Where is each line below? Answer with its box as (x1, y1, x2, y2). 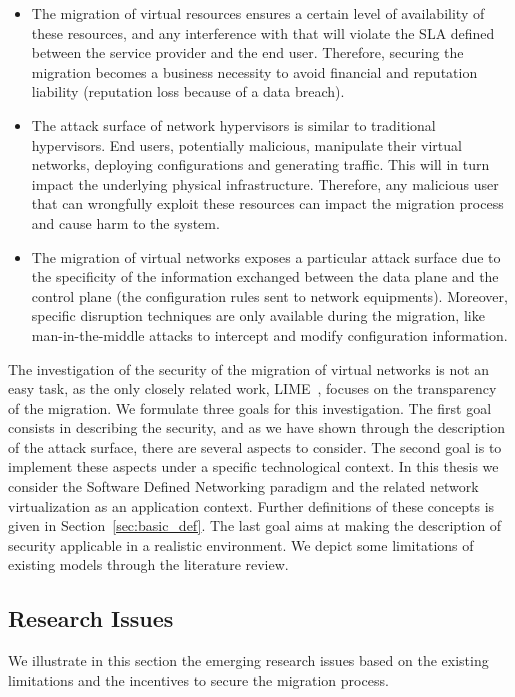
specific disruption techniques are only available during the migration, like (31, 305, 485, 326)
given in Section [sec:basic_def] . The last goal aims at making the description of (8, 515, 502, 536)
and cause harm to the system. (31, 212, 220, 233)
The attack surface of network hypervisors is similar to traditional (31, 114, 436, 135)
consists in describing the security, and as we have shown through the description (8, 417, 505, 438)
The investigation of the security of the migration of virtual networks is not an (8, 358, 490, 379)
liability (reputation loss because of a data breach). (31, 81, 345, 102)
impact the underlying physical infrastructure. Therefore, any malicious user (31, 173, 499, 194)
